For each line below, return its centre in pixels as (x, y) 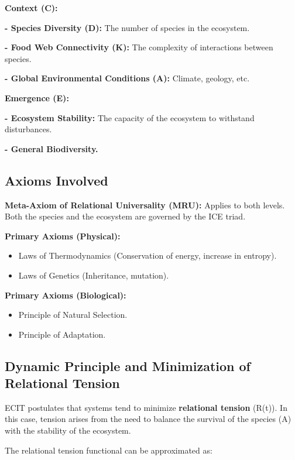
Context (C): (31, 8)
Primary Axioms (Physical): (63, 236)
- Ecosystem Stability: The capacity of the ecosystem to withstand (130, 117)
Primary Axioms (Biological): (66, 295)
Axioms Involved (56, 180)
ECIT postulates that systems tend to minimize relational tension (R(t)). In (146, 407)
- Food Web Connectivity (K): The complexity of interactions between (139, 47)
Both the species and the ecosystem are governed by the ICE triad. (125, 216)
